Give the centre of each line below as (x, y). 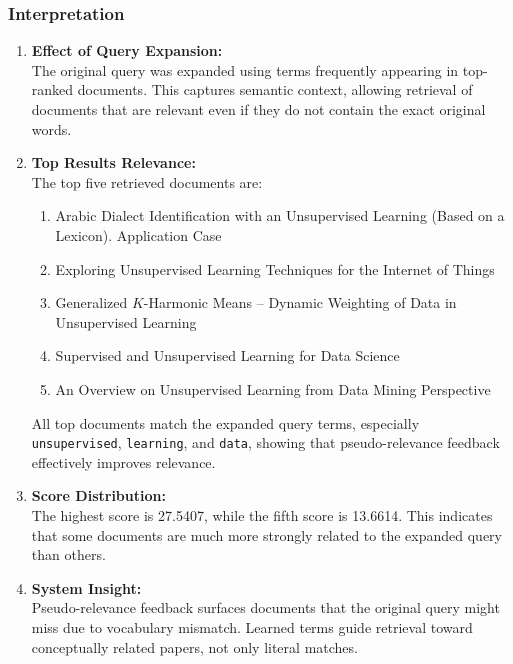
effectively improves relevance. (123, 461)
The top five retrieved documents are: (147, 181)
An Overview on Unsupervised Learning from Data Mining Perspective (273, 388)
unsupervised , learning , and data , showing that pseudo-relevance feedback (265, 442)
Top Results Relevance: (113, 162)
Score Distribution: (98, 495)
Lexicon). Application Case (138, 234)
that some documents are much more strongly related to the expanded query (266, 534)
